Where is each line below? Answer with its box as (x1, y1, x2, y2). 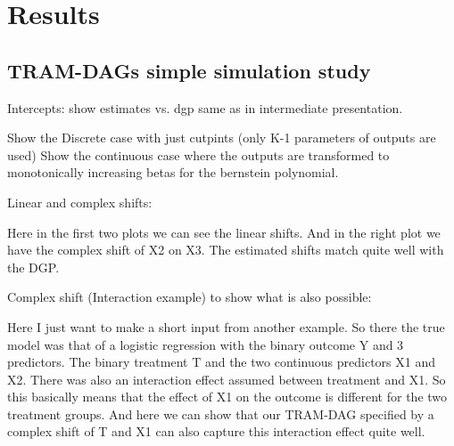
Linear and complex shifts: (7, 192, 153, 211)
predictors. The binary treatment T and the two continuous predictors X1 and (7, 353, 435, 371)
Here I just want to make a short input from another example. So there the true (7, 317, 445, 336)
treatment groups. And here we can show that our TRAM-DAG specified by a (7, 404, 434, 423)
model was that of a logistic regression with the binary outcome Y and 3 (7, 335, 404, 353)
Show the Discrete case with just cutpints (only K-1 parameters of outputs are (7, 128, 436, 147)
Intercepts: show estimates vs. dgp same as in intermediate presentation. (7, 98, 403, 117)
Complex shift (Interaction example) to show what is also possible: (7, 288, 372, 306)
